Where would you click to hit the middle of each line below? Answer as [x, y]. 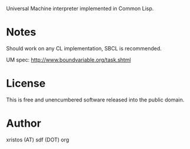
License [26, 84]
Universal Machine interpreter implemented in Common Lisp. [80, 9]
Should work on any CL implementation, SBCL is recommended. [84, 48]
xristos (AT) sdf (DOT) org [38, 140]
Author [24, 123]
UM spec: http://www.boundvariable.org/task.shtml [68, 60]
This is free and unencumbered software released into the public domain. [95, 100]
